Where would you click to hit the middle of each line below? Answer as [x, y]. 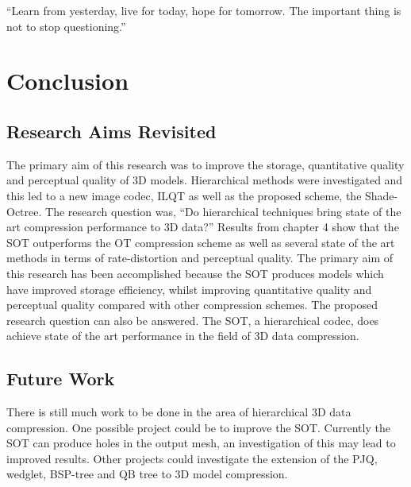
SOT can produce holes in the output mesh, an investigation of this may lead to [201, 443]
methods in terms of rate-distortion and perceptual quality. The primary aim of [200, 258]
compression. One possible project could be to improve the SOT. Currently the [198, 427]
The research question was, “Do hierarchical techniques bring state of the [223, 211]
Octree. [24, 211]
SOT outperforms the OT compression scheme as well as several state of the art [201, 242]
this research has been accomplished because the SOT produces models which [195, 273]
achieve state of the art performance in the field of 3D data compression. [183, 336]
